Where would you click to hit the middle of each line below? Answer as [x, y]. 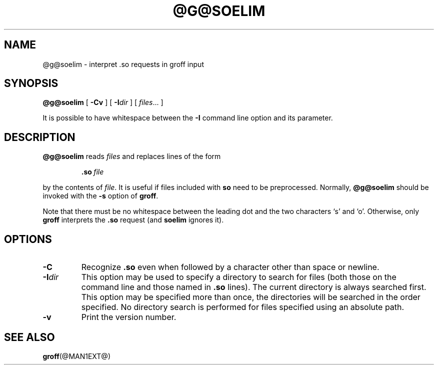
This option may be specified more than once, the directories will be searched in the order [251, 297]
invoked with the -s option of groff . [100, 196]
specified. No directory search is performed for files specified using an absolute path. [243, 307]
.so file [92, 172]
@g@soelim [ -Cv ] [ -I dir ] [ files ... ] [103, 102]
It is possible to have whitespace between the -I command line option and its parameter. [188, 118]
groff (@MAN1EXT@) [77, 356]
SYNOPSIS [31, 83]
